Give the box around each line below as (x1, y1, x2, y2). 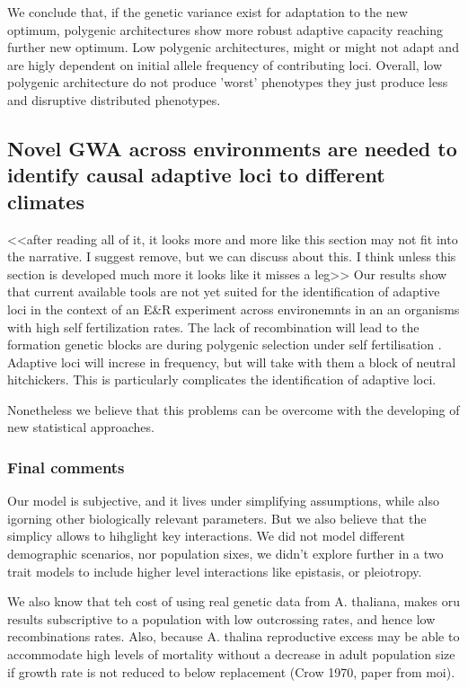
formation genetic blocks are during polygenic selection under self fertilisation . (7, 335, 442, 354)
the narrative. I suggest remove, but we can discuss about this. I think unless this (7, 247, 456, 266)
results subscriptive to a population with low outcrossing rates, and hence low (7, 609, 436, 628)
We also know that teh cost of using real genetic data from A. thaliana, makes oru (7, 592, 461, 611)
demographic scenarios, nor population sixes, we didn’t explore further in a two (7, 544, 444, 563)
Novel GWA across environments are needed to (7, 134, 457, 162)
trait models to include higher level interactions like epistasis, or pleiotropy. (7, 561, 422, 580)
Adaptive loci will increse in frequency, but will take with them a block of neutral (7, 352, 456, 371)
